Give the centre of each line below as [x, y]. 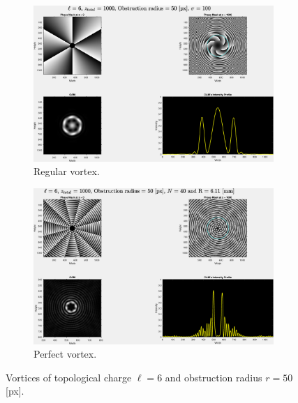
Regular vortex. [67, 171]
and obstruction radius [214, 377]
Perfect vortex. [65, 354]
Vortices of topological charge [69, 377]
